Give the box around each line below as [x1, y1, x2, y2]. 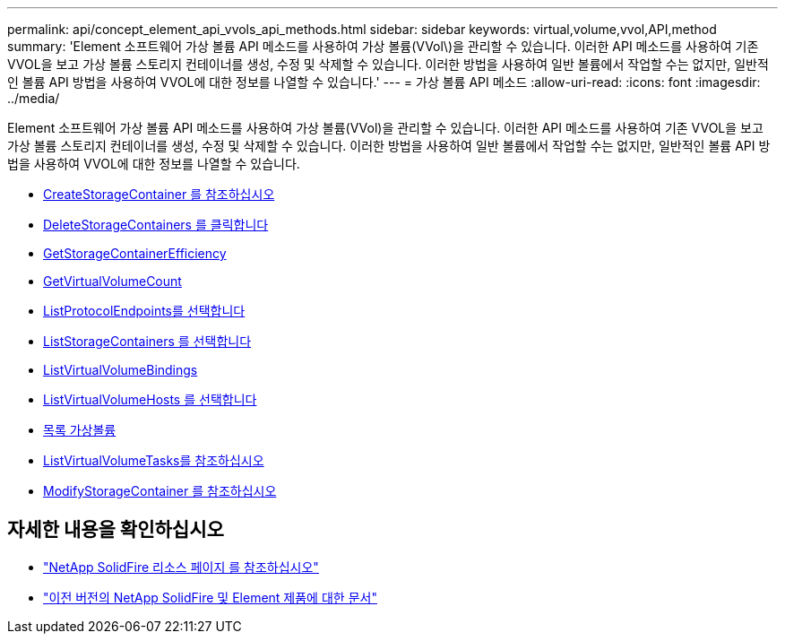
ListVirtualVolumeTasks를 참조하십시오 [43, 453, 264, 468]
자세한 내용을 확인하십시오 [7, 518, 224, 541]
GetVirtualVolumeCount [43, 273, 182, 289]
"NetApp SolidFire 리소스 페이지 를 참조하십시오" [43, 559, 319, 575]
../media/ [7, 91, 60, 106]
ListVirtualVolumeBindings [43, 362, 198, 377]
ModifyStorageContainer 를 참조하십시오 [43, 483, 277, 498]
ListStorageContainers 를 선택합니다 [43, 333, 252, 349]
